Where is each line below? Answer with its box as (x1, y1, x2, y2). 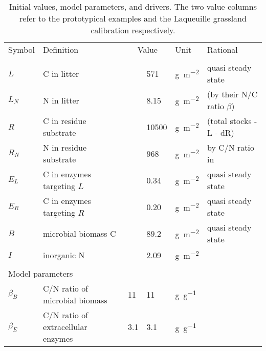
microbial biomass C (43, 227, 116, 239)
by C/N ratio (207, 141, 254, 153)
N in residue (43, 141, 87, 153)
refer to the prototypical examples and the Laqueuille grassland (19, 12, 247, 24)
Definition (43, 44, 79, 55)
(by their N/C (207, 88, 258, 100)
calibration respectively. (91, 24, 175, 36)
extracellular (43, 321, 87, 333)
